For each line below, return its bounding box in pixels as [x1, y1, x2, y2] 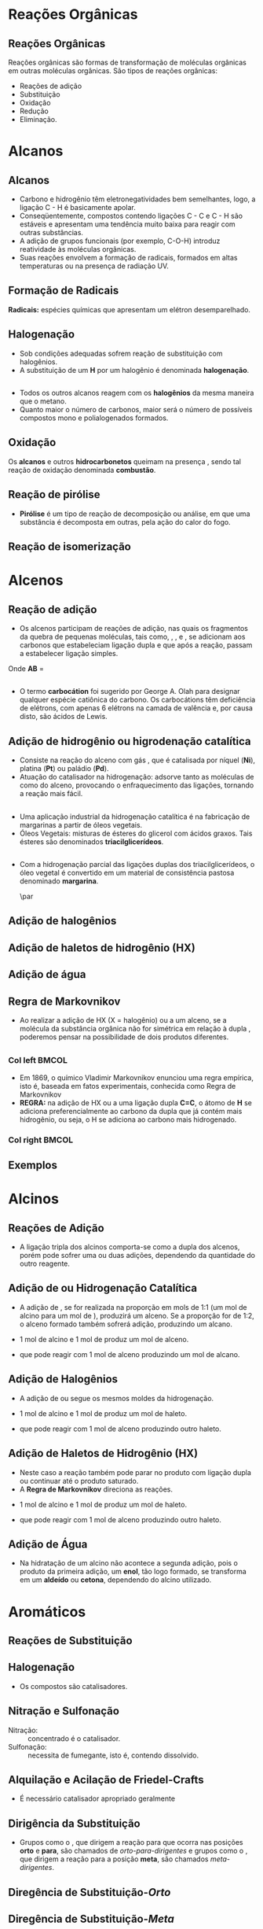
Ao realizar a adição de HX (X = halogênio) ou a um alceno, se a [19, 1016, 227, 1024]
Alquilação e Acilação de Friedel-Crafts [8, 1772, 204, 1787]
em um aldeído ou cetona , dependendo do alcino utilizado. [19, 1575, 212, 1584]
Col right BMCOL [8, 1134, 74, 1145]
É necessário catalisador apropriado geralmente [19, 1794, 175, 1803]
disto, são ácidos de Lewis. [19, 712, 108, 721]
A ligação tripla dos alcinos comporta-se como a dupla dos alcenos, [19, 1242, 240, 1252]
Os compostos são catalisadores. [19, 1681, 128, 1691]
